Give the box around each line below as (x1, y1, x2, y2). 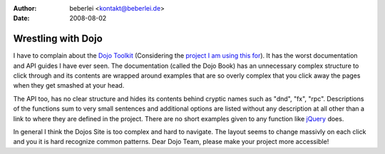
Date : (13, 14, 30, 23)
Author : (13, 4, 37, 12)
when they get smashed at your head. (13, 81, 125, 90)
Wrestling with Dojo (13, 33, 103, 45)
